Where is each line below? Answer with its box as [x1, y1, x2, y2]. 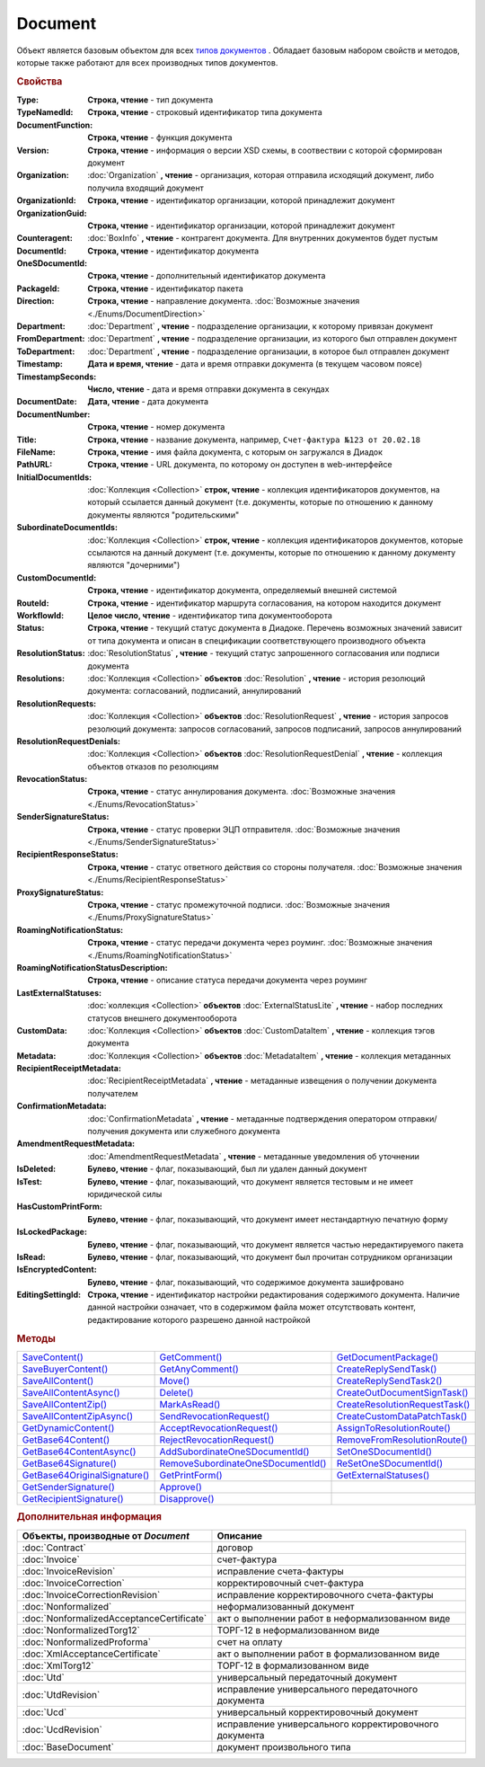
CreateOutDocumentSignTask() [336, 1386, 469, 1399]
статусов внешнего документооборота [87, 1012, 237, 1024]
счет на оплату [216, 1636, 283, 1648]
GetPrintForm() [159, 1469, 224, 1481]
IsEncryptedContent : [16, 1264, 98, 1275]
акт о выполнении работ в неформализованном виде [216, 1612, 451, 1624]
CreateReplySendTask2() [336, 1374, 443, 1387]
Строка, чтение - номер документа [87, 422, 225, 432]
